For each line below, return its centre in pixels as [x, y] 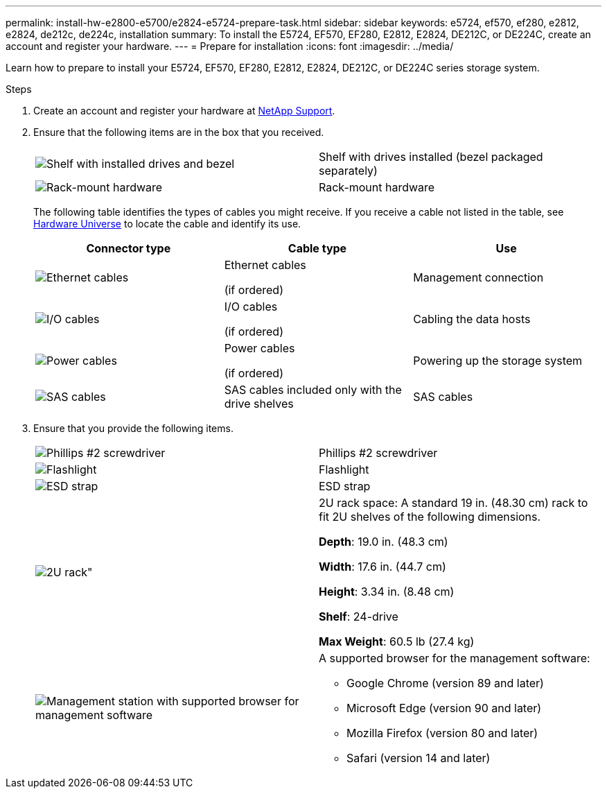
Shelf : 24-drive [359, 616]
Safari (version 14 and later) [419, 758]
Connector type [129, 248]
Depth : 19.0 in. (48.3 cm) [384, 542]
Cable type [317, 248]
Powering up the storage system [498, 361]
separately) [348, 171]
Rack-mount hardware [377, 187]
